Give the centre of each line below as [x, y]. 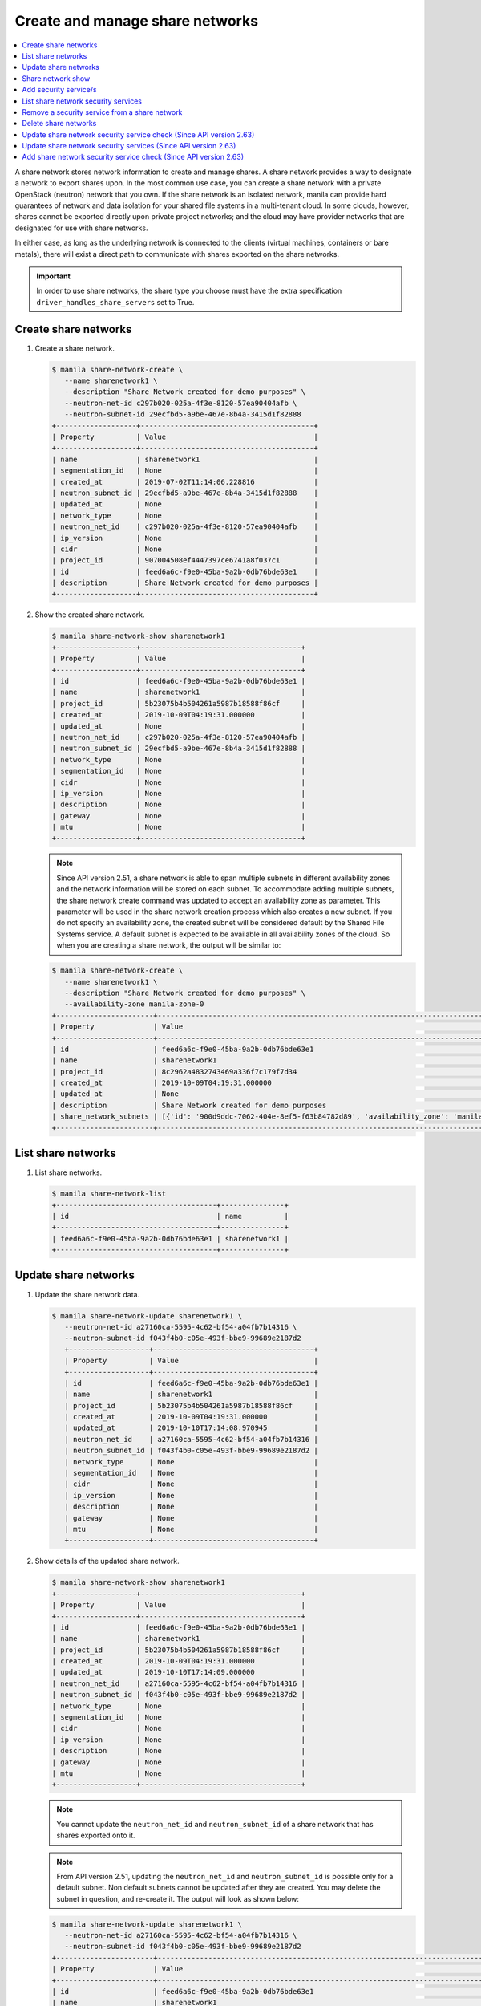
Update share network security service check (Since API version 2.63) [138, 134]
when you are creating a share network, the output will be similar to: [169, 945]
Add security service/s [59, 90]
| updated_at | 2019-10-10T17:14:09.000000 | [179, 1672]
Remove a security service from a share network [102, 112]
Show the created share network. [90, 615]
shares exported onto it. [96, 1835]
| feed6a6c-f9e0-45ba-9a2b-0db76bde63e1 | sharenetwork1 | [170, 1239]
